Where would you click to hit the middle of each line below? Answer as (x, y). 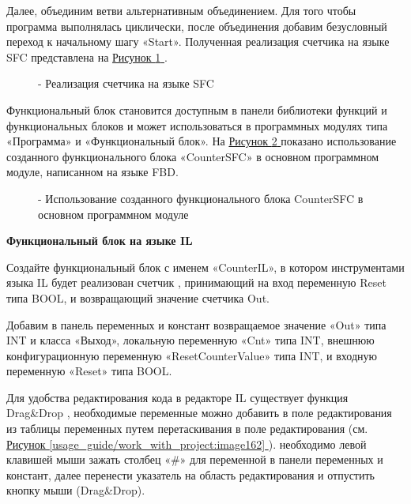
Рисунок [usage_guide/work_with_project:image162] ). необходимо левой (187, 444)
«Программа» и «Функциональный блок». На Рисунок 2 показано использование (202, 141)
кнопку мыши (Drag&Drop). (76, 490)
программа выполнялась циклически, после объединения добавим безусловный (197, 26)
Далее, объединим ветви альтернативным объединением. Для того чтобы (181, 10)
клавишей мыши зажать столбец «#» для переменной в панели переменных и (195, 459)
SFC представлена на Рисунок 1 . (87, 56)
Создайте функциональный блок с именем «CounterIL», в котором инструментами (205, 267)
